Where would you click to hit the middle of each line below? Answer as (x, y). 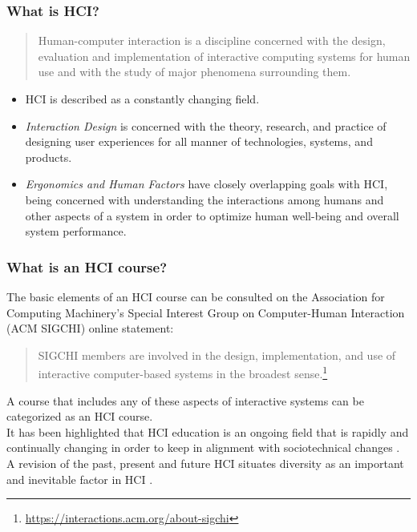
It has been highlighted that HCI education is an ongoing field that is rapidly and (208, 431)
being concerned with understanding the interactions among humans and (204, 199)
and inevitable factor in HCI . (80, 479)
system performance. (76, 231)
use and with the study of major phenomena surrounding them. (194, 72)
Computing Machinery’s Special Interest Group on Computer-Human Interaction (206, 312)
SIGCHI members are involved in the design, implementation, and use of (217, 355)
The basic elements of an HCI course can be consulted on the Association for (196, 296)
